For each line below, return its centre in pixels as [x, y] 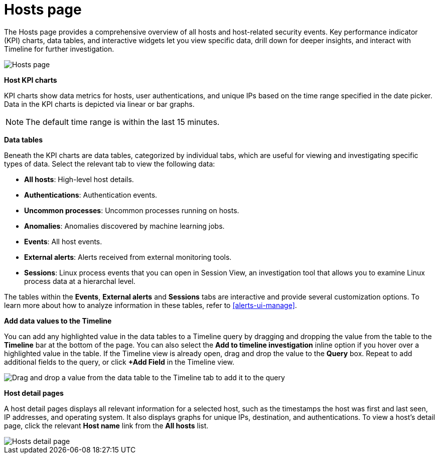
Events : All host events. [63, 241]
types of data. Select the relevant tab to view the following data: [110, 164]
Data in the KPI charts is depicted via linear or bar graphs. [99, 104]
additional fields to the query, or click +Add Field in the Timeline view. [119, 362]
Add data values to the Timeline [58, 321]
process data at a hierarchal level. [80, 281]
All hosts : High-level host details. [79, 179]
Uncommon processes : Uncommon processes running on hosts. [132, 210]
